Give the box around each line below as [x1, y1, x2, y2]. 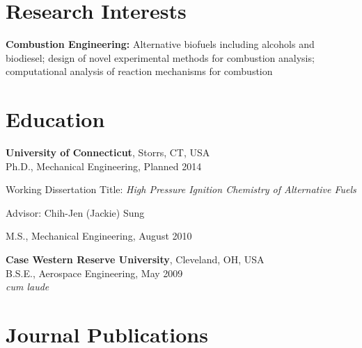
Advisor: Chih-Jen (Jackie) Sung [6, 205, 145, 219]
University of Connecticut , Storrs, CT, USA [6, 145, 210, 160]
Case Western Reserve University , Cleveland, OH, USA [6, 252, 265, 266]
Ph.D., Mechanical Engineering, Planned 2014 [6, 158, 202, 173]
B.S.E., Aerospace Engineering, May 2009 [6, 265, 183, 280]
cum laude [6, 279, 49, 294]
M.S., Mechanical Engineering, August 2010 [6, 229, 192, 243]
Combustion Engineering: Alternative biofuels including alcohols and [6, 37, 315, 51]
